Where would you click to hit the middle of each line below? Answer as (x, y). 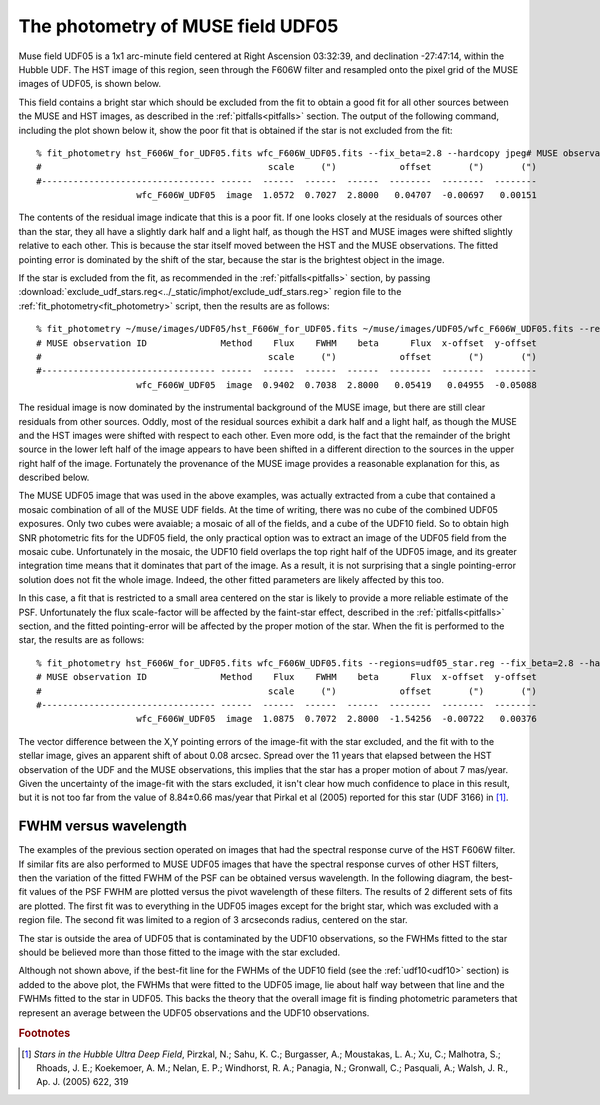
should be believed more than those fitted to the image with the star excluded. (179, 952)
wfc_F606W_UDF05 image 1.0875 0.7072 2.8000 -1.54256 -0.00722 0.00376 (336, 719)
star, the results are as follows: (81, 640)
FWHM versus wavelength (102, 826)
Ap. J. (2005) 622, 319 (82, 1082)
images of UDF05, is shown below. (90, 84)
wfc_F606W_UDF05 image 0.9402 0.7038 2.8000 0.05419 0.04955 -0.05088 (336, 384)
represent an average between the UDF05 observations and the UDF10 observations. (194, 1012)
